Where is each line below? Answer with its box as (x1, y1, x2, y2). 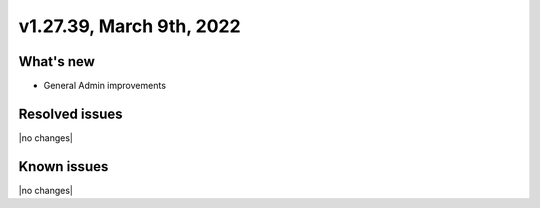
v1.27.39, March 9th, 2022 (18, 15, 241, 37)
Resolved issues (18, 105, 124, 122)
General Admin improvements (43, 80, 167, 92)
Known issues (18, 158, 109, 175)
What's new (18, 53, 95, 70)
